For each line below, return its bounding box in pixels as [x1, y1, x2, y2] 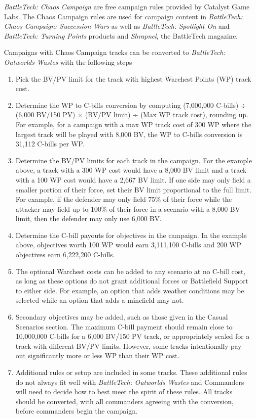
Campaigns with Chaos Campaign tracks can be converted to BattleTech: [4, 47, 225, 57]
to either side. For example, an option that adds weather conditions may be [15, 285, 244, 295]
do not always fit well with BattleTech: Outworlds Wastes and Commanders [15, 376, 244, 387]
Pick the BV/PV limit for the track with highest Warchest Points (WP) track [15, 73, 252, 84]
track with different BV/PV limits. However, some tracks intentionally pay [15, 340, 242, 351]
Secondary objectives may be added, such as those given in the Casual [15, 312, 228, 322]
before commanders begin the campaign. [15, 406, 138, 416]
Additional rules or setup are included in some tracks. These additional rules [15, 367, 247, 377]
